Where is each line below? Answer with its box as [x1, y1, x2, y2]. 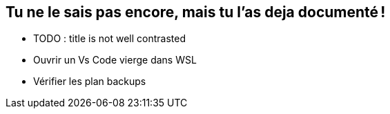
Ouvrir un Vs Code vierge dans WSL [33, 54, 197, 66]
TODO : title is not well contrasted [33, 32, 186, 45]
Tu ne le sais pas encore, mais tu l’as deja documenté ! [6, 3, 386, 21]
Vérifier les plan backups [33, 75, 146, 88]
